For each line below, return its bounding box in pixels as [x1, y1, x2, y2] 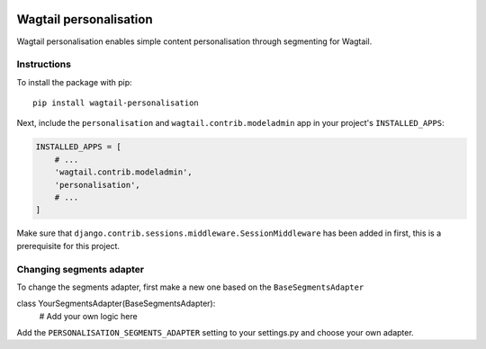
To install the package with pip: [16, 76, 132, 87]
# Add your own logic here [39, 310, 139, 321]
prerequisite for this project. [16, 240, 121, 251]
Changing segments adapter [16, 263, 145, 275]
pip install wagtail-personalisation [32, 98, 200, 108]
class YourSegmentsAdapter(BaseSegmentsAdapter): [16, 298, 216, 309]
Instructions [16, 58, 72, 71]
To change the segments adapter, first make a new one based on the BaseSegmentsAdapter [16, 282, 364, 292]
